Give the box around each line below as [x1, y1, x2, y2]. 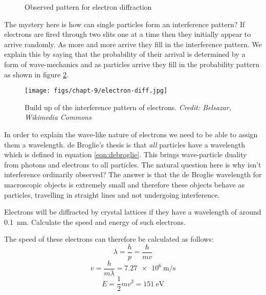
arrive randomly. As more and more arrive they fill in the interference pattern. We [4, 38, 262, 49]
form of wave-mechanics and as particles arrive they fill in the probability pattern [4, 58, 260, 69]
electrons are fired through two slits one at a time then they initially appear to [4, 29, 251, 39]
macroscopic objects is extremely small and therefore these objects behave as [4, 179, 245, 189]
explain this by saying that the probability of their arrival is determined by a [4, 49, 246, 59]
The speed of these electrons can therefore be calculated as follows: [4, 234, 214, 244]
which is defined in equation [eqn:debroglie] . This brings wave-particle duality [4, 149, 247, 160]
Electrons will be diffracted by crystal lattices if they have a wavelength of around [4, 206, 261, 217]
